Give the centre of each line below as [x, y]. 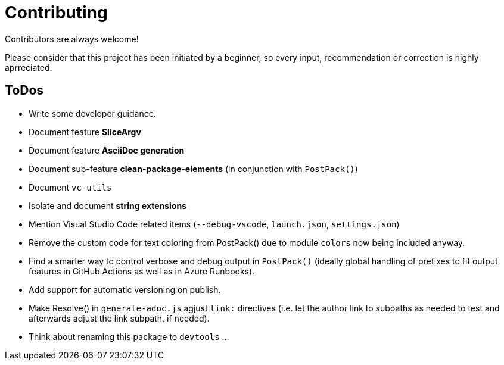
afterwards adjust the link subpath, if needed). [119, 318]
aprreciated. [29, 67]
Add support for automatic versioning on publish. [125, 289]
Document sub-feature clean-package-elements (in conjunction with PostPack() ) [193, 169]
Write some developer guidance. [92, 113]
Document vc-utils [70, 187]
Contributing [56, 13]
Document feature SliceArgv [85, 132]
